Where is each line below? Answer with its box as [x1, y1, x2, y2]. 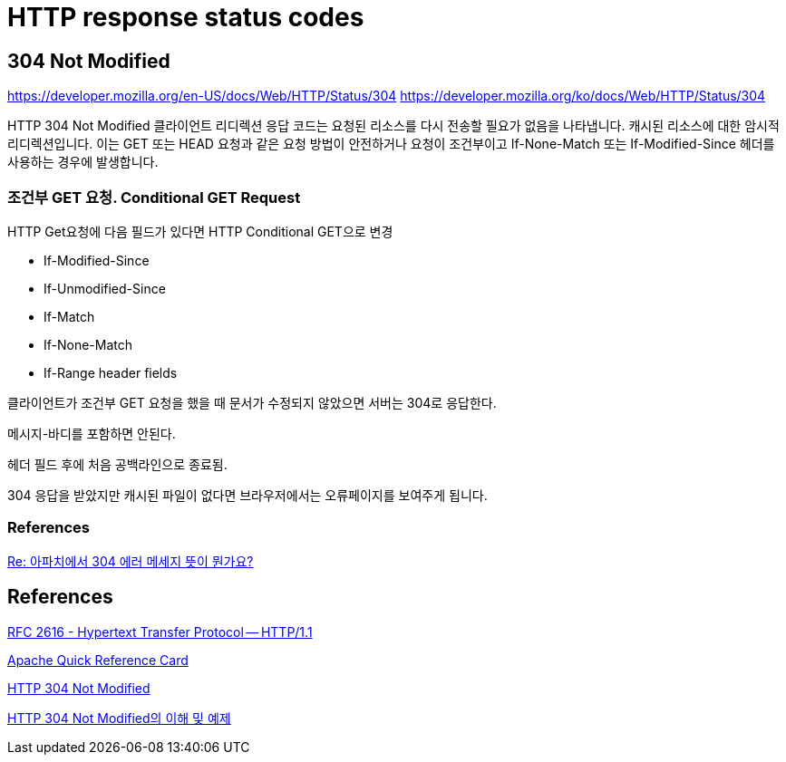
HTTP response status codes [7, 2, 364, 33]
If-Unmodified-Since [44, 280, 166, 296]
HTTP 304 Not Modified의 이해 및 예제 [7, 709, 231, 726]
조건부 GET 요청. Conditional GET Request [7, 188, 301, 207]
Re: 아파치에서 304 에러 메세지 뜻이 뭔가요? [7, 553, 254, 569]
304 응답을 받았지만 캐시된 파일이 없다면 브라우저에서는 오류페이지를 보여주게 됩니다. [7, 487, 488, 503]
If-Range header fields [44, 364, 178, 381]
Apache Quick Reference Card [7, 651, 189, 668]
